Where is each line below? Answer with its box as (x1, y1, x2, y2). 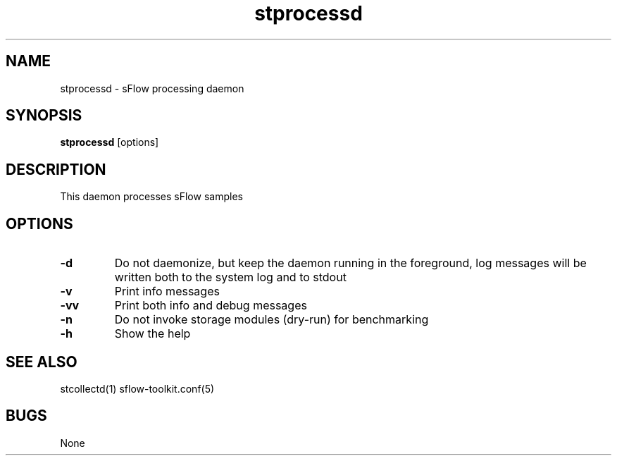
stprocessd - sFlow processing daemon (60, 82, 244, 94)
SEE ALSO (6, 352, 77, 371)
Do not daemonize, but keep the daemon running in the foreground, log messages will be (114, 256, 587, 271)
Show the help (114, 326, 191, 341)
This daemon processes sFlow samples (60, 190, 243, 203)
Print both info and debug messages (114, 298, 307, 313)
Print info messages (114, 284, 220, 299)
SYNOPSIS (6, 106, 82, 125)
